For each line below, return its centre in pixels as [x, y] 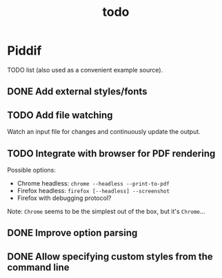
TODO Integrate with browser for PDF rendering [111, 153]
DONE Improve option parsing [72, 233]
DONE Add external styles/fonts [77, 91]
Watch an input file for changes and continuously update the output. [104, 132]
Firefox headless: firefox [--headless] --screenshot [93, 190]
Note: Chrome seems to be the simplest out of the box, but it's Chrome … [106, 211]
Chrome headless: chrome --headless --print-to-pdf [93, 183]
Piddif [24, 51]
